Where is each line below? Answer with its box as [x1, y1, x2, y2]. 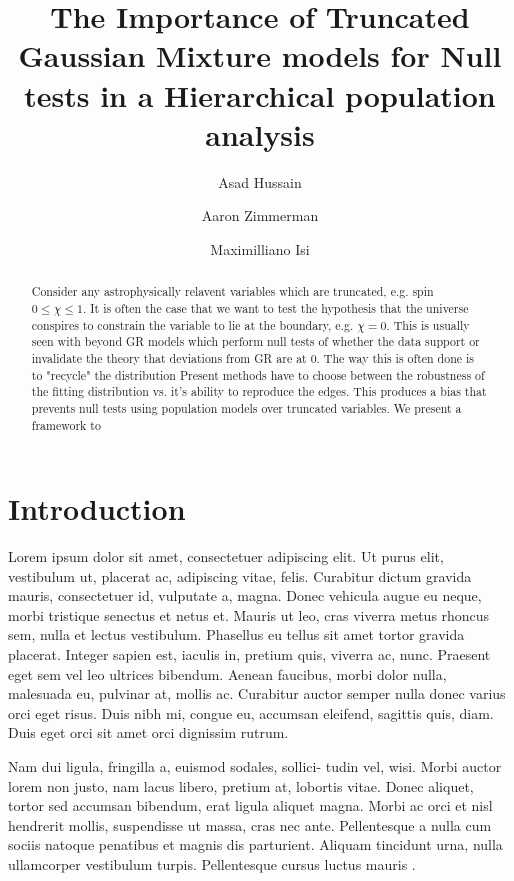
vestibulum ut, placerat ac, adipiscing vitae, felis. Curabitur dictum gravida [8, 565, 472, 586]
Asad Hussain [218, 171, 302, 192]
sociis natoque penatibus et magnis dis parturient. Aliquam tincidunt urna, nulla [8, 834, 503, 855]
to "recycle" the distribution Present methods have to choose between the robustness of [31, 366, 485, 383]
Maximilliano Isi [210, 238, 310, 259]
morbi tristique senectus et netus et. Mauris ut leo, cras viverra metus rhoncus [8, 604, 490, 625]
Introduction [8, 488, 186, 529]
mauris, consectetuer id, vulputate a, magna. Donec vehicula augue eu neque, [8, 585, 482, 606]
